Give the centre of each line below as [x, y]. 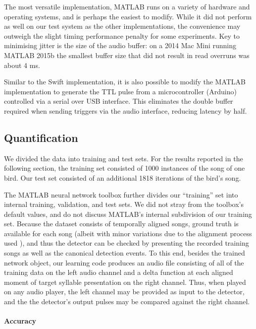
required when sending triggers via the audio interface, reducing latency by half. [126, 110]
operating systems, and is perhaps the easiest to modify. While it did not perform [128, 16]
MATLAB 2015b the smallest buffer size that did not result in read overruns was [127, 55]
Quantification [41, 137]
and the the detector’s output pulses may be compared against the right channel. [127, 301]
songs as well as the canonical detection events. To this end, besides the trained [125, 253]
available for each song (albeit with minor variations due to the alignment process [128, 233]
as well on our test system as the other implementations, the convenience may [122, 26]
